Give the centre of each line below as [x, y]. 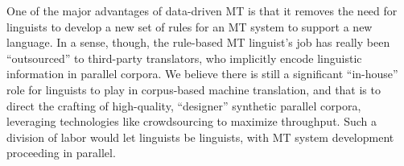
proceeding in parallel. [61, 153]
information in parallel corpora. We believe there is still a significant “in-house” [202, 74]
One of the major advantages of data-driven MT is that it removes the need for [202, 10]
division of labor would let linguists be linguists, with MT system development [200, 137]
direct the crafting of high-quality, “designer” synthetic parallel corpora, [184, 105]
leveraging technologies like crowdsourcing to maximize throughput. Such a [192, 121]
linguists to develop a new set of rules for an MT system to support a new [190, 26]
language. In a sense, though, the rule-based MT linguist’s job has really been [198, 42]
